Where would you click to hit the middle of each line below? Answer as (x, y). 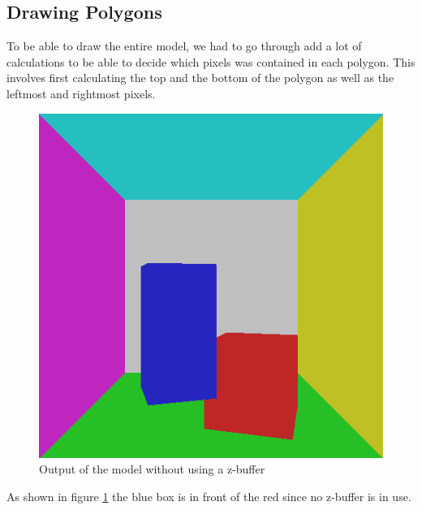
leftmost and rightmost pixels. (81, 93)
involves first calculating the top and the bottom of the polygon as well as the (200, 78)
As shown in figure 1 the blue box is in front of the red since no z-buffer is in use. (209, 496)
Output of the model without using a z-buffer (152, 469)
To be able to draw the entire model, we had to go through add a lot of (184, 46)
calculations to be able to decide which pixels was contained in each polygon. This (211, 61)
